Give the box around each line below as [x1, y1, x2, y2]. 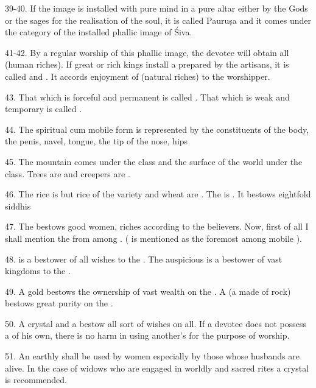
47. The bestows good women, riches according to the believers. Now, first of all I [5, 220, 309, 233]
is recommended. [5, 373, 67, 386]
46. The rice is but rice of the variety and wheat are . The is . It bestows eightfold [5, 188, 311, 200]
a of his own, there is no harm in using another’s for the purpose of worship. [5, 329, 290, 342]
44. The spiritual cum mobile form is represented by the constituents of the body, [5, 122, 309, 135]
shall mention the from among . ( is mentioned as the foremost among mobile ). [5, 231, 303, 244]
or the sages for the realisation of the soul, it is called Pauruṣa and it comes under [5, 13, 311, 26]
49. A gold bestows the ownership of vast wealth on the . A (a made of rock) [5, 284, 291, 297]
